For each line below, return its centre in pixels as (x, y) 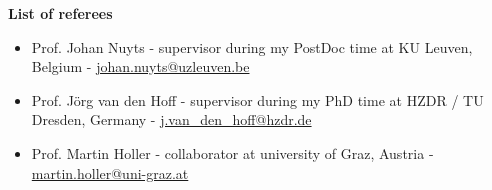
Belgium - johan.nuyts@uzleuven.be (140, 66)
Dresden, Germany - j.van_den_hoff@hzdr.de (171, 119)
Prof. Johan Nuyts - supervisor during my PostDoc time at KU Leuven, (252, 46)
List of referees (60, 13)
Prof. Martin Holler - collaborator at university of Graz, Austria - (232, 152)
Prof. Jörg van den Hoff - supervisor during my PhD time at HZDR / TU (257, 99)
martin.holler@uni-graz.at (110, 172)
